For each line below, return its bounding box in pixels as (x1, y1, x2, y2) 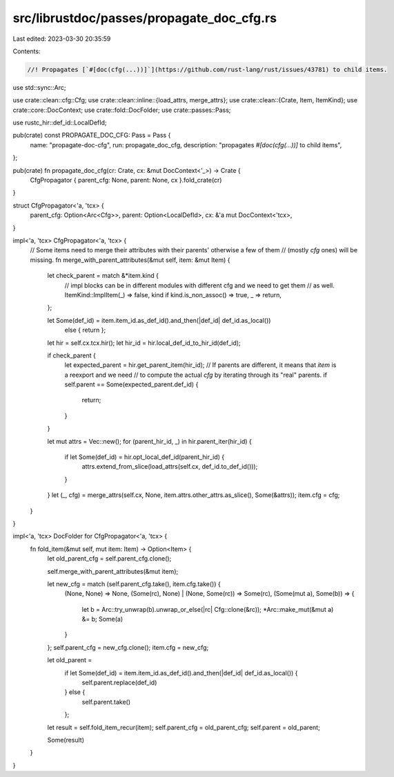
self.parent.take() (81, 698, 131, 706)
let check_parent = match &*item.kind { (47, 272, 159, 280)
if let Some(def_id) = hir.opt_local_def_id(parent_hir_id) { (64, 453, 225, 461)
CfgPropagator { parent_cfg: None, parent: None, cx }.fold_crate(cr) (30, 176, 222, 185)
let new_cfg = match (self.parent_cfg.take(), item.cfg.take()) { (47, 579, 221, 588)
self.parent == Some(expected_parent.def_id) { (64, 380, 199, 388)
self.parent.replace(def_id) (81, 678, 157, 687)
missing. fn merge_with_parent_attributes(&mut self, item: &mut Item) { (30, 256, 230, 264)
